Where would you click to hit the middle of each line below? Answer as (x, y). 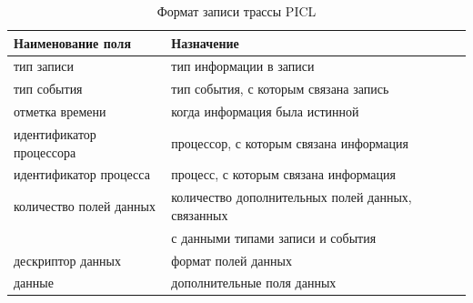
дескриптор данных (68, 260)
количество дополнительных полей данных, (292, 197)
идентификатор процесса (82, 174)
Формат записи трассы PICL (236, 11)
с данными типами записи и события (274, 237)
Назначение (205, 42)
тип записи (44, 66)
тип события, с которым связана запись (280, 89)
